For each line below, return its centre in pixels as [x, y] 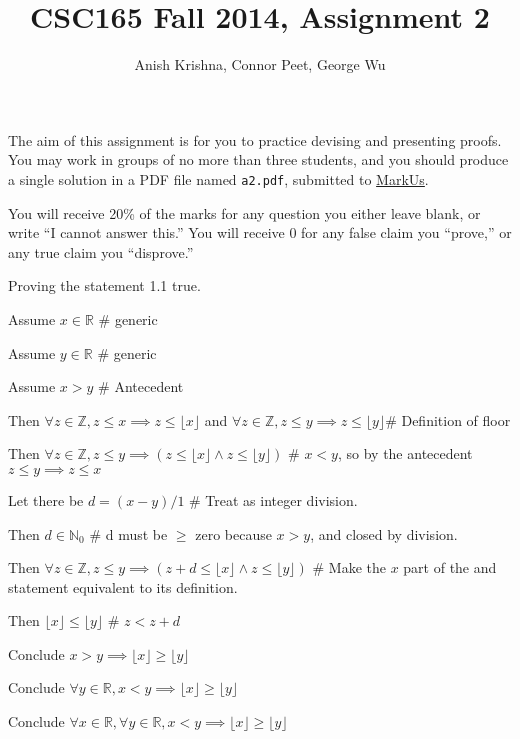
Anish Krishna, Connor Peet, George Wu [260, 64]
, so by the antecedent [405, 453]
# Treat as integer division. [273, 499]
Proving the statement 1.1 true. [104, 285]
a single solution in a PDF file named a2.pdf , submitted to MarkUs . [218, 178]
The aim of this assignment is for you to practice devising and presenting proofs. [255, 139]
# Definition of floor [448, 419]
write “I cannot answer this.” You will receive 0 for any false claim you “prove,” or [260, 232]
